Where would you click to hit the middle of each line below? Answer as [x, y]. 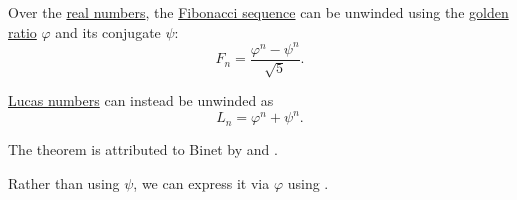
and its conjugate [108, 31]
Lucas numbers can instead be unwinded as [141, 100]
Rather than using [64, 182]
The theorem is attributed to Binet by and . [143, 149]
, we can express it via [201, 182]
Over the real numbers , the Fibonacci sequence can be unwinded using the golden [258, 12]
